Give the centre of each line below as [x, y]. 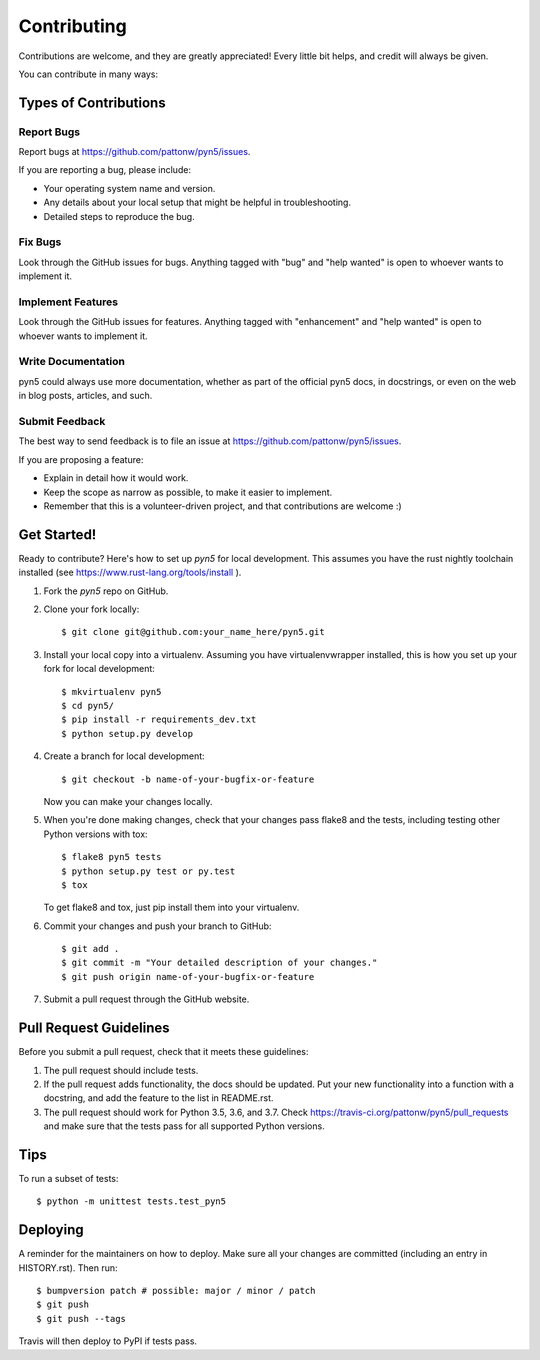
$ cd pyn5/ [88, 705]
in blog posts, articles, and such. [85, 396]
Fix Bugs [40, 242]
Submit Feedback [62, 422]
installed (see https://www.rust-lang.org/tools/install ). [130, 572]
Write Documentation [71, 362]
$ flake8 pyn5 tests [111, 857]
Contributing [72, 26]
